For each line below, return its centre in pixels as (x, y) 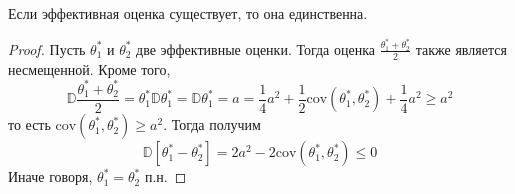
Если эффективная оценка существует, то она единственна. (188, 13)
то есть (29, 124)
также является (461, 48)
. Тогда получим (212, 124)
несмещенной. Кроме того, (89, 68)
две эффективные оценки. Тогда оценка (255, 48)
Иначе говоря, (50, 176)
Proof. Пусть (47, 48)
